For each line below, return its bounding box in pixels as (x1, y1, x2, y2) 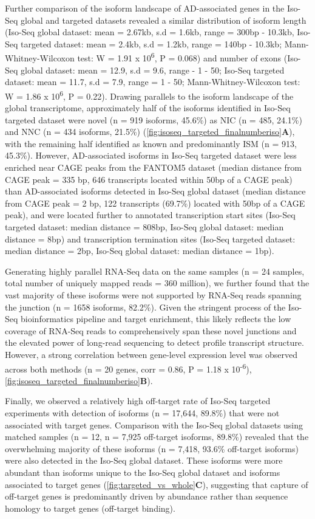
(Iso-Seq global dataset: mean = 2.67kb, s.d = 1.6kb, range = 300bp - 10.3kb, (5, 26, 294, 38)
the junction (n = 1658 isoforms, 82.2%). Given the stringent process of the (5, 300, 286, 313)
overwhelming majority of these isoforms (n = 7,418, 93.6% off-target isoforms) (5, 442, 299, 455)
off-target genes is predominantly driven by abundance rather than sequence (5, 490, 288, 503)
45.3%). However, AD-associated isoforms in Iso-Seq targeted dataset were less (5, 149, 297, 162)
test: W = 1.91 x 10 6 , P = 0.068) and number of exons (77, 50, 282, 64)
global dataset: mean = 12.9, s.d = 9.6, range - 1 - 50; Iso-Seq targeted (21, 63, 285, 76)
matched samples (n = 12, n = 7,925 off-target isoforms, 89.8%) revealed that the (5, 430, 309, 443)
